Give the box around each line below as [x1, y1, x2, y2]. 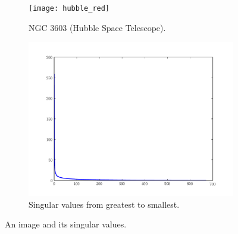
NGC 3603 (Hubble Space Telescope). [29, 21, 166, 33]
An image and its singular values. [5, 218, 127, 230]
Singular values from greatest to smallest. [29, 198, 180, 210]
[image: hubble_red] [29, 4, 110, 13]
